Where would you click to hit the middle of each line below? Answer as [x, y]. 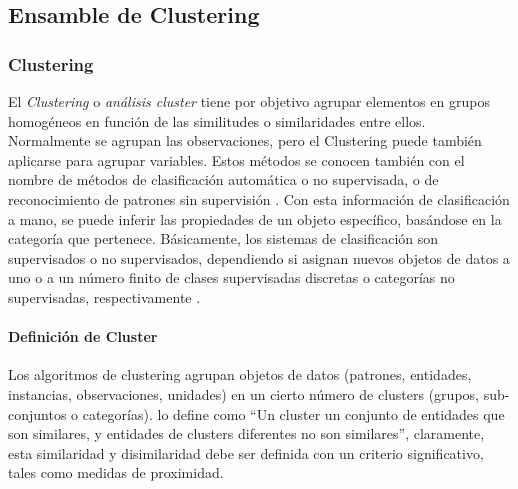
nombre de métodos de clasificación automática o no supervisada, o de [223, 179]
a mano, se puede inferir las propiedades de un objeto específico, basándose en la [255, 218]
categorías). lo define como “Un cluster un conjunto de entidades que [293, 413]
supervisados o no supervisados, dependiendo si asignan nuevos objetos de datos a [259, 257]
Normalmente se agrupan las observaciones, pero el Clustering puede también [245, 140]
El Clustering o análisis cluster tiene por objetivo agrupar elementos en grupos [249, 101]
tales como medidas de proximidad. [116, 472]
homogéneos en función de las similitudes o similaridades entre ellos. [217, 120]
